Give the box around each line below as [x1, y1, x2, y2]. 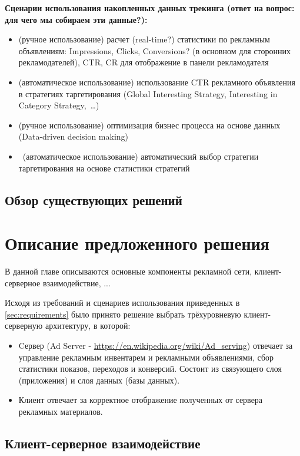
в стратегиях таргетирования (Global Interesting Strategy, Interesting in [18, 87, 278, 100]
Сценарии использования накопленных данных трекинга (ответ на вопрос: [5, 2, 295, 14]
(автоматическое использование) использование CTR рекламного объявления [18, 75, 295, 88]
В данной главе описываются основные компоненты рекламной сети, [5, 265, 252, 277]
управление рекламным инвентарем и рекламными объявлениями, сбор [18, 351, 274, 363]
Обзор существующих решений [5, 190, 182, 209]
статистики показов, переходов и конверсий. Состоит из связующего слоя [18, 362, 282, 375]
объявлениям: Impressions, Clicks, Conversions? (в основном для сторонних [18, 44, 291, 57]
